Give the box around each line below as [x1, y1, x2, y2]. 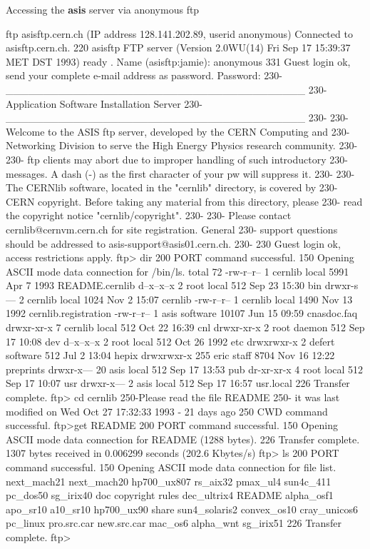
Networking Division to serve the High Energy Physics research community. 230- [6, 138, 358, 153]
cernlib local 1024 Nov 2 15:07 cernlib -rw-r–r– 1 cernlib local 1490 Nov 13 [27, 291, 353, 306]
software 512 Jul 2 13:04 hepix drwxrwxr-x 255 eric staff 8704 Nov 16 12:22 [6, 348, 335, 363]
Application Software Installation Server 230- [6, 96, 202, 111]
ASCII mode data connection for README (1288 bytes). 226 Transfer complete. [6, 431, 360, 446]
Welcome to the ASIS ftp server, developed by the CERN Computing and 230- [6, 124, 350, 138]
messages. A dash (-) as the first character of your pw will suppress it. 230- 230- [6, 166, 355, 181]
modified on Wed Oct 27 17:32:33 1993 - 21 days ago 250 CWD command [6, 403, 328, 418]
